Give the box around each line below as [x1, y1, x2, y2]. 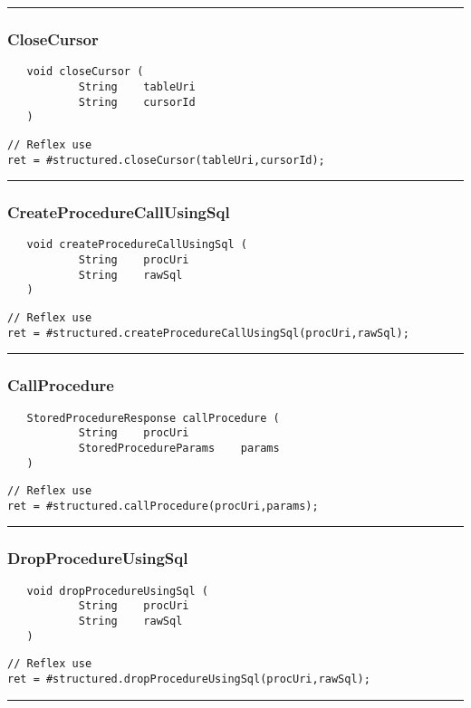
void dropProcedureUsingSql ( [26, 584, 208, 598]
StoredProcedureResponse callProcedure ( [26, 411, 280, 425]
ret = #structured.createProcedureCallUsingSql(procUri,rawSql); [7, 326, 409, 340]
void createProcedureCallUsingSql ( [26, 238, 247, 252]
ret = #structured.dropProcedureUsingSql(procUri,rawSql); [7, 672, 370, 685]
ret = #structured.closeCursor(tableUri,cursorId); [7, 153, 325, 167]
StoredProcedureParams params [78, 441, 280, 454]
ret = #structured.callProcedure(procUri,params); [7, 499, 319, 512]
